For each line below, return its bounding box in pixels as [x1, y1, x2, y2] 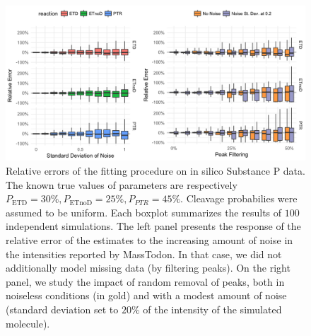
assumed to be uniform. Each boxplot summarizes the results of [6, 204, 282, 219]
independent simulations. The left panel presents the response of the [6, 219, 301, 233]
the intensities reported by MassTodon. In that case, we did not [6, 246, 282, 261]
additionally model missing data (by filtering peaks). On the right [6, 260, 291, 275]
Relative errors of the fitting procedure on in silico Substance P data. [6, 163, 305, 178]
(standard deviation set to [6, 301, 119, 316]
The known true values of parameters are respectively [6, 177, 237, 192]
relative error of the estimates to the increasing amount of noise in [6, 233, 293, 248]
